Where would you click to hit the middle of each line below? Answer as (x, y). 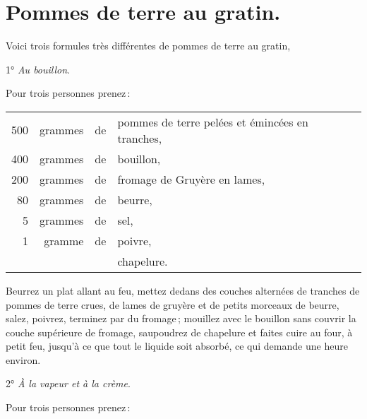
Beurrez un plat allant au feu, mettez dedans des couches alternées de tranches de (183, 290)
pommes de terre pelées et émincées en (213, 122)
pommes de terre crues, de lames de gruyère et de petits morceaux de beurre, (173, 304)
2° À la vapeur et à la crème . (68, 383)
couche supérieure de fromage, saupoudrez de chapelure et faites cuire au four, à (179, 332)
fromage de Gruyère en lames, (191, 179)
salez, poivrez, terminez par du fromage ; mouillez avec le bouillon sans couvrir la (181, 318)
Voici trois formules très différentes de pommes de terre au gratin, (148, 46)
